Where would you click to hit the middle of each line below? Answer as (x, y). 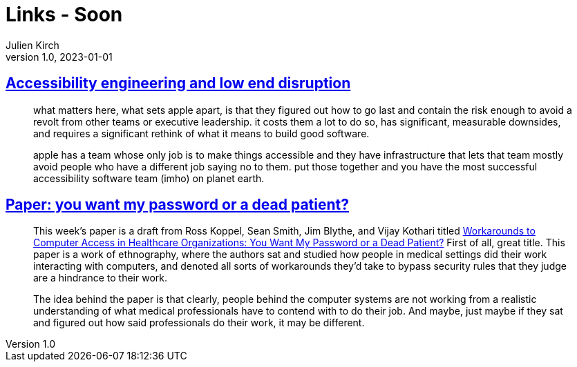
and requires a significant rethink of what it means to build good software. (201, 133)
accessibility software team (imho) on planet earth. (149, 178)
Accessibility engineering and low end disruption (178, 83)
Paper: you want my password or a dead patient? (177, 205)
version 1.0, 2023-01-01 (59, 57)
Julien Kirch (32, 45)
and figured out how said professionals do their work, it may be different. (199, 323)
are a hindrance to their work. (101, 278)
